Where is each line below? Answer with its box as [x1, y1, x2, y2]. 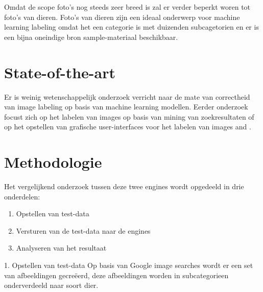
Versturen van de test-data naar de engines [16, 225, 151, 236]
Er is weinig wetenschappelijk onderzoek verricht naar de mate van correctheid [4, 91, 250, 102]
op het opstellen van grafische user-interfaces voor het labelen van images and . [4, 121, 251, 132]
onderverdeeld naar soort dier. [4, 280, 99, 290]
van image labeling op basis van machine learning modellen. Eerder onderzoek [4, 101, 248, 112]
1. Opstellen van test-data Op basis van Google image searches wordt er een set [4, 259, 253, 270]
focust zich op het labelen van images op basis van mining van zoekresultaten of [4, 111, 254, 122]
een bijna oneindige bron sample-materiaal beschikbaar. [4, 31, 178, 42]
